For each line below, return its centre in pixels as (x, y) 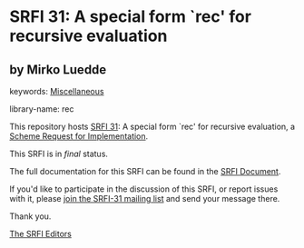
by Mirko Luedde (58, 69)
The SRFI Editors (41, 234)
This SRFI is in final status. (59, 154)
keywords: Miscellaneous (57, 91)
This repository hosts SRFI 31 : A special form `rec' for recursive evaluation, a (152, 126)
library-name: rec (42, 109)
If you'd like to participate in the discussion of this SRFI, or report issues (144, 189)
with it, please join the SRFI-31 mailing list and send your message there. (145, 198)
